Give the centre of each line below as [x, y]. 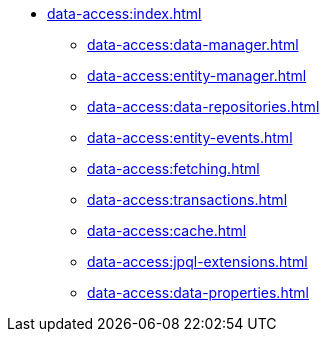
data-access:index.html [124, 13]
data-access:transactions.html [187, 199]
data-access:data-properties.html [198, 292]
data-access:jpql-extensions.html [197, 261]
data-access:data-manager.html [193, 44]
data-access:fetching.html [173, 168]
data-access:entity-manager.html [197, 75]
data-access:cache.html [167, 230]
